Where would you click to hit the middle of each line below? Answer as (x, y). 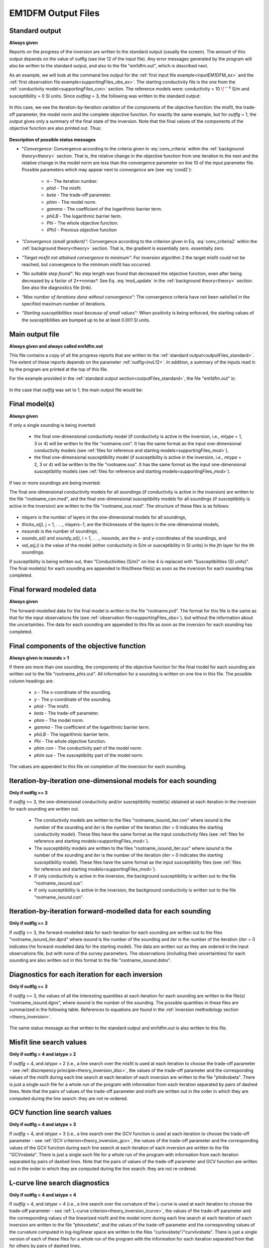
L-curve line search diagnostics (59, 1183)
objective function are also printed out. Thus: (55, 128)
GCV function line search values (60, 1112)
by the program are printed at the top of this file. (59, 369)
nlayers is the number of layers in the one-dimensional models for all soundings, (104, 517)
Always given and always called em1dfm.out (56, 346)
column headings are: (32, 681)
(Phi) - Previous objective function (82, 230)
